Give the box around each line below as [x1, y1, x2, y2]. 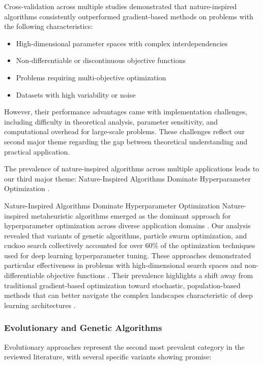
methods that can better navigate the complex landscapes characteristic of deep [4, 290, 253, 300]
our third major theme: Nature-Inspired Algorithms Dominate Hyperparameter [4, 173, 251, 184]
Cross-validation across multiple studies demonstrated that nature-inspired [4, 1, 237, 11]
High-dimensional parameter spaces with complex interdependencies [16, 38, 228, 48]
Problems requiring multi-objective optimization [16, 72, 166, 82]
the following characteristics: [4, 21, 93, 32]
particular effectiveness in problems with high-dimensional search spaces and [4, 260, 243, 270]
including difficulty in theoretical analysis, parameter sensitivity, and [4, 116, 218, 127]
